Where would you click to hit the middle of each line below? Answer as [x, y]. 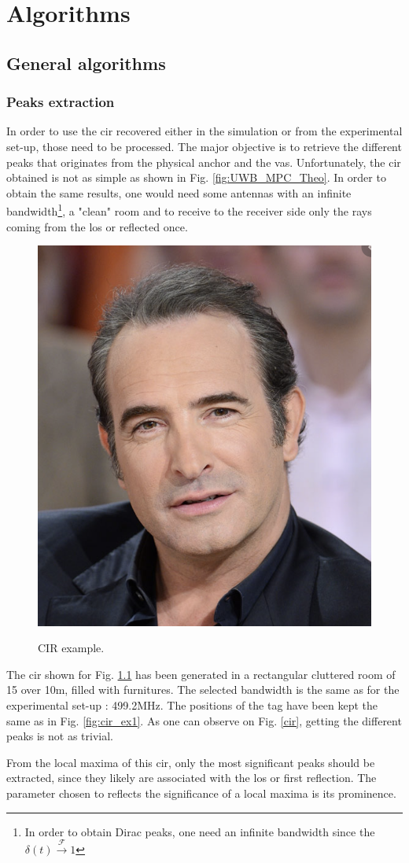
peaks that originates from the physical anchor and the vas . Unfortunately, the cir [204, 162]
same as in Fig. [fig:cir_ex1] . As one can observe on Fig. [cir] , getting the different [204, 720]
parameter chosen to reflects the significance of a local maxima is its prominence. [201, 793]
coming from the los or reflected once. [97, 226]
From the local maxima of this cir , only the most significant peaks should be [191, 762]
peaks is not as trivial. [60, 736]
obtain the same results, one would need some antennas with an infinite [179, 192]
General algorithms [86, 63]
